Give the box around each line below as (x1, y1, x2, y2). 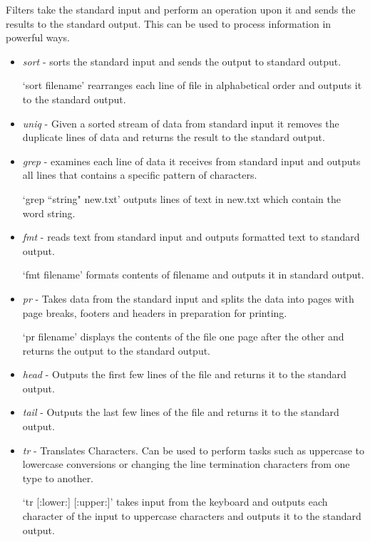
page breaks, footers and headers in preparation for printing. (22, 305, 287, 320)
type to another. (22, 470, 94, 485)
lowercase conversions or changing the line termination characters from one (22, 457, 350, 471)
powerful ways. (6, 30, 70, 45)
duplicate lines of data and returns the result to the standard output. (22, 130, 325, 145)
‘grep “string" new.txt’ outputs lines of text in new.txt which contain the (22, 191, 341, 206)
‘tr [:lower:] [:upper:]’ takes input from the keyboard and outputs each (22, 494, 328, 509)
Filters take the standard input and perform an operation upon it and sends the (6, 2, 356, 16)
